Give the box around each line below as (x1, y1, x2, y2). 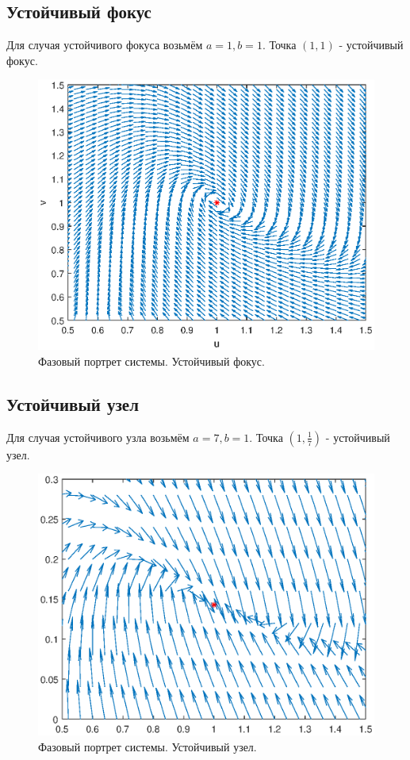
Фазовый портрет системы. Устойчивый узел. (38, 738, 257, 754)
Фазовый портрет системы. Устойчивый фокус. (38, 352, 265, 369)
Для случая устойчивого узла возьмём (6, 428, 190, 445)
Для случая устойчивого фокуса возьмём (6, 36, 203, 53)
